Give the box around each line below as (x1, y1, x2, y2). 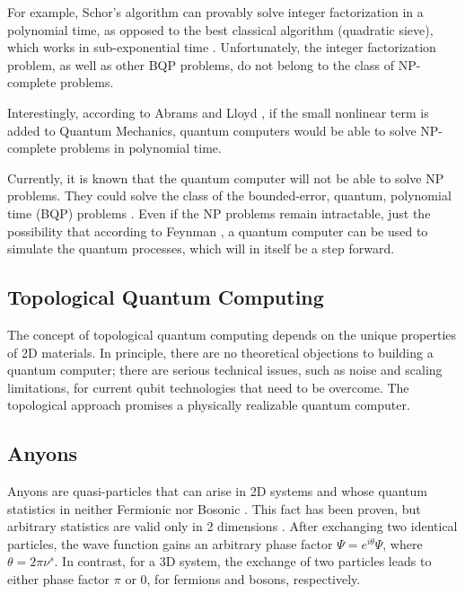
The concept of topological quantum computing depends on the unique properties (7, 324, 457, 343)
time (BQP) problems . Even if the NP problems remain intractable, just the (7, 203, 431, 222)
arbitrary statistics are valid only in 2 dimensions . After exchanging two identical (7, 517, 458, 536)
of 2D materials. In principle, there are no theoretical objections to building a (7, 342, 434, 361)
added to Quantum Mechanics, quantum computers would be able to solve (7, 120, 417, 139)
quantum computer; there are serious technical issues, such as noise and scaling (7, 360, 443, 379)
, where (382, 534, 423, 553)
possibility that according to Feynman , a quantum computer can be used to (7, 221, 428, 240)
